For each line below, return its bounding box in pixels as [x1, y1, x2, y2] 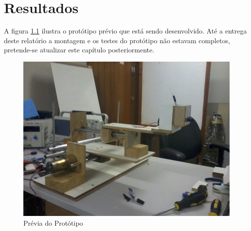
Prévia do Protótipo [23, 217, 83, 228]
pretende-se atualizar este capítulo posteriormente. [4, 45, 155, 55]
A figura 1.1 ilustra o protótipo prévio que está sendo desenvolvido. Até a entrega [4, 26, 247, 36]
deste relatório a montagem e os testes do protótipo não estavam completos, [4, 35, 230, 45]
